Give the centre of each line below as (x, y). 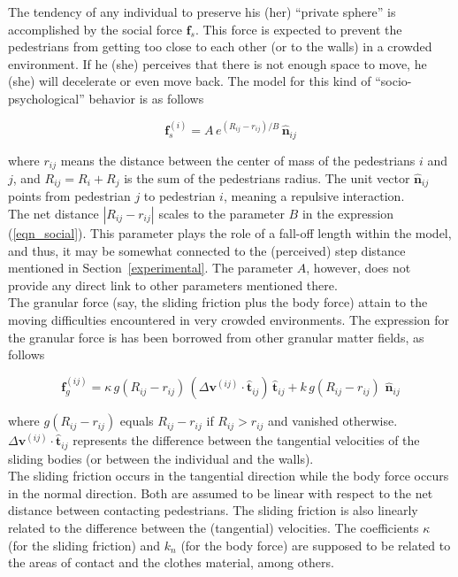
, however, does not (359, 268)
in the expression (348, 214)
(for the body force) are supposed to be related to (316, 545)
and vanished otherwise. (333, 421)
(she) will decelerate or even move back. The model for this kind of (190, 81)
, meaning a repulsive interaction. (314, 196)
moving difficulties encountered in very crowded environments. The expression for (229, 319)
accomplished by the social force (95, 29)
